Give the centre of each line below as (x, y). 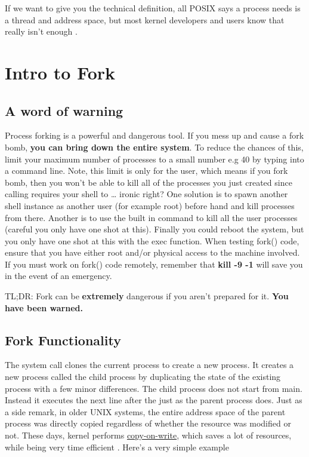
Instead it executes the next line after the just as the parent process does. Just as (154, 400)
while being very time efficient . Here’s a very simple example (117, 447)
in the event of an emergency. (58, 276)
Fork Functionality (63, 340)
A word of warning (64, 110)
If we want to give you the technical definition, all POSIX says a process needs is (153, 8)
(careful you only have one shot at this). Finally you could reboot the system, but (154, 229)
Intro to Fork (60, 72)
